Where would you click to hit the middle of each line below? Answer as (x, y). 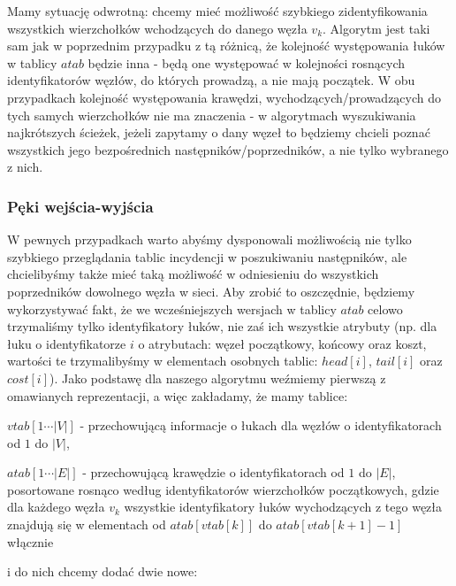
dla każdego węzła (56, 507)
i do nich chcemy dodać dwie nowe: (103, 571)
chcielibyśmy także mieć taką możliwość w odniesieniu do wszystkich (193, 274)
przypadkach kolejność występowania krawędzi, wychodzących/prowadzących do (224, 97)
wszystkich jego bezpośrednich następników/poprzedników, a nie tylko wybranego (228, 149)
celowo (385, 308)
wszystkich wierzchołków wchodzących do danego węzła (157, 28)
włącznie (30, 541)
